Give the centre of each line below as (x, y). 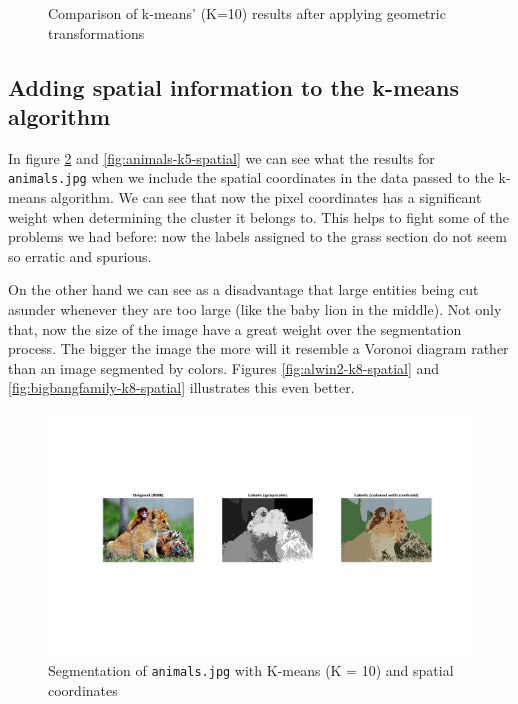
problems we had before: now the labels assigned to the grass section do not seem (257, 236)
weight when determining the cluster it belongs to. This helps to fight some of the (258, 216)
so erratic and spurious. (80, 255)
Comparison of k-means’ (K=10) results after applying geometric (247, 13)
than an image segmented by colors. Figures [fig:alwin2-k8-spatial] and (224, 367)
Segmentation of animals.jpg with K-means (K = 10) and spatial (251, 670)
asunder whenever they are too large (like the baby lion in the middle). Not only (255, 309)
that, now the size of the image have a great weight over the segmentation (235, 328)
